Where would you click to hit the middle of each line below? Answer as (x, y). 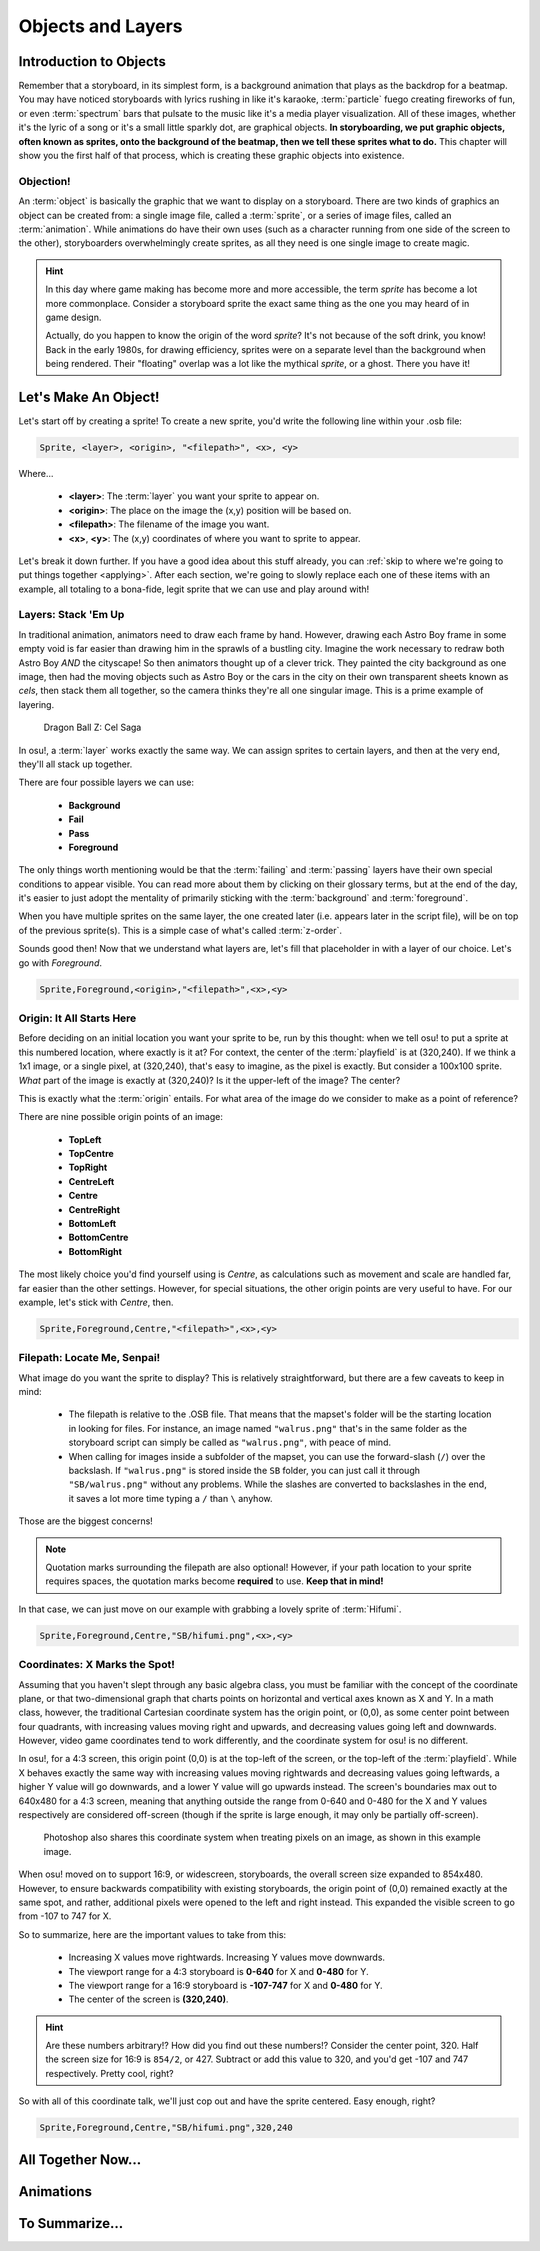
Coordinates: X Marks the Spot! (96, 1665)
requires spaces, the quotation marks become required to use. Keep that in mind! (214, 1581)
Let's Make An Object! (89, 396)
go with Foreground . (60, 962)
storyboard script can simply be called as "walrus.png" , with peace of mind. (230, 1442)
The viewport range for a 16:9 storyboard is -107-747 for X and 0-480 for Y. (226, 1985)
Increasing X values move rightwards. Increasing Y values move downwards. (226, 1957)
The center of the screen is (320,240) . (148, 1999)
